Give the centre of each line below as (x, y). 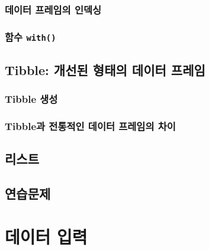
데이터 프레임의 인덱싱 (53, 9)
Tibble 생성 (31, 98)
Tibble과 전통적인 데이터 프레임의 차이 (90, 126)
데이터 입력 (46, 237)
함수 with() (30, 36)
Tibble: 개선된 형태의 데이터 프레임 (105, 69)
